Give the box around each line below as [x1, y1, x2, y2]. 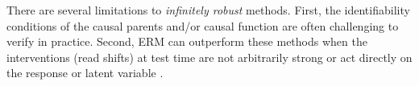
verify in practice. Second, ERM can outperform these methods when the [6, 33, 367, 50]
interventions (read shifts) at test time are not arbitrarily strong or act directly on [6, 48, 413, 65]
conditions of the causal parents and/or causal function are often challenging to [6, 17, 399, 34]
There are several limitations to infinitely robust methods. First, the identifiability [6, 2, 410, 18]
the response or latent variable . [6, 64, 164, 81]
